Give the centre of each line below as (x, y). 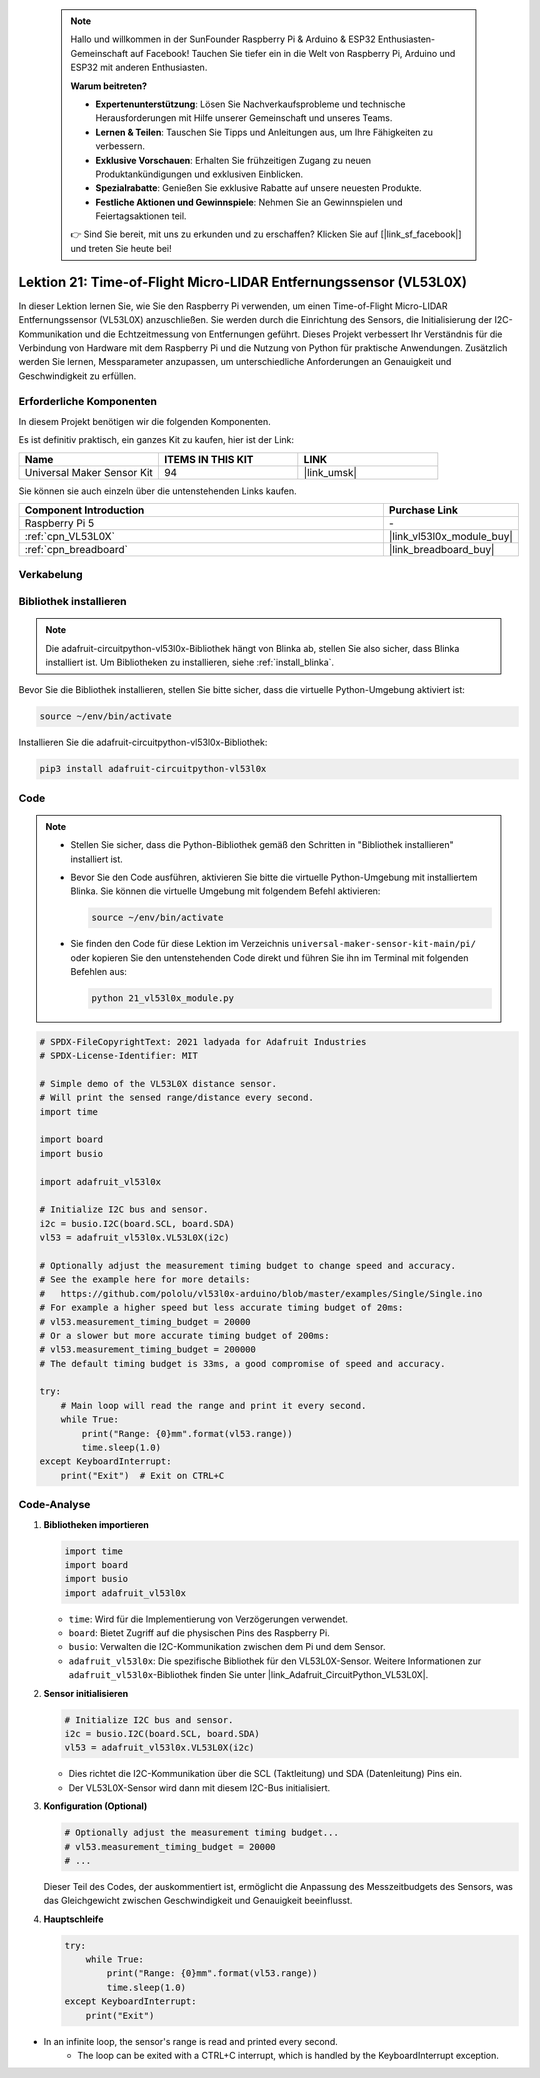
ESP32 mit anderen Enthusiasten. (139, 67)
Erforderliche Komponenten (87, 402)
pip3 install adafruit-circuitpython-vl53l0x (153, 769)
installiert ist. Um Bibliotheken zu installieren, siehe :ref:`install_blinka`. (190, 662)
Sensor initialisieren (86, 1693)
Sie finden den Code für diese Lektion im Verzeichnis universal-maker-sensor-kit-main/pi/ (273, 944)
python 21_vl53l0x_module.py (163, 998)
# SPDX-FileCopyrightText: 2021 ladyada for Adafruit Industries (203, 1041)
